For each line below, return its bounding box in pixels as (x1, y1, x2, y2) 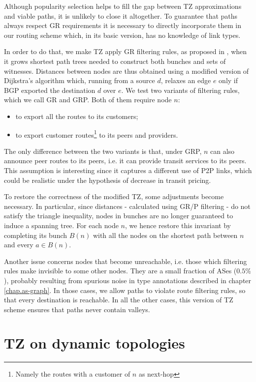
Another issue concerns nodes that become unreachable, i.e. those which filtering (4, 256, 247, 266)
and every (4, 239, 33, 250)
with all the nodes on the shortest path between (93, 230, 238, 240)
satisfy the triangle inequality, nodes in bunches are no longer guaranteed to (4, 210, 233, 221)
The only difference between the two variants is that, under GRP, (4, 146, 202, 156)
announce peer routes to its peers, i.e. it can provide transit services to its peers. (4, 155, 247, 166)
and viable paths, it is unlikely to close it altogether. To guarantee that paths (4, 10, 238, 21)
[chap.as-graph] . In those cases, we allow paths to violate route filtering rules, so (4, 285, 246, 295)
